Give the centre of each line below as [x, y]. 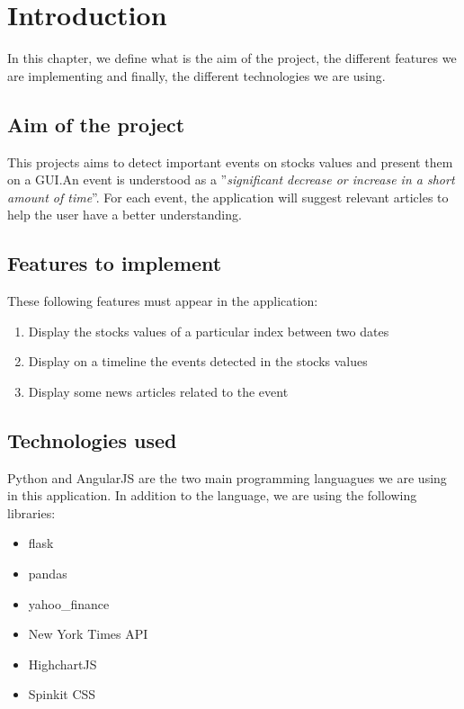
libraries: [31, 512]
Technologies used [92, 440]
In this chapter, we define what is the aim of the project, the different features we [232, 58]
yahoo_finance [69, 603]
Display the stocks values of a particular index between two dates [209, 331]
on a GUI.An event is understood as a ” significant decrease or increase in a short [231, 179]
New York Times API [88, 634]
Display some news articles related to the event [158, 391]
